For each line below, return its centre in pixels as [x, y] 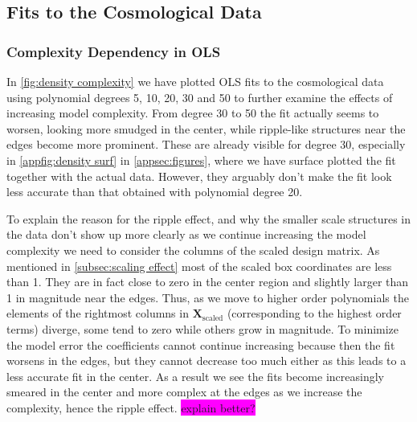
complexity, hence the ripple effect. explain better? [131, 407]
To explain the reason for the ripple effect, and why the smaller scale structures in [209, 218]
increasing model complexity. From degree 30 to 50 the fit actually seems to [193, 113]
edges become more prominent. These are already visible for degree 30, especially [206, 144]
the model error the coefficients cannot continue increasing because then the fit [201, 344]
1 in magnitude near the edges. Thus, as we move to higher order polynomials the [208, 297]
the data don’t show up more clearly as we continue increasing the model [186, 234]
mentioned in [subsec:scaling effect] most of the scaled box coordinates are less [199, 266]
